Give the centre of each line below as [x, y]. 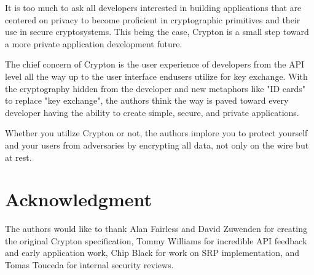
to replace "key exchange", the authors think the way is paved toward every [147, 100]
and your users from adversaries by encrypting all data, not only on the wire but [157, 145]
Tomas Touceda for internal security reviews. [89, 265]
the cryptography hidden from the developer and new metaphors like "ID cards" [155, 88]
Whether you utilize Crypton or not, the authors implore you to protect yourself [156, 133]
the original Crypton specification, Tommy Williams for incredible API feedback [156, 240]
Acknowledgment [78, 199]
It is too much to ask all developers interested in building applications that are [153, 7]
